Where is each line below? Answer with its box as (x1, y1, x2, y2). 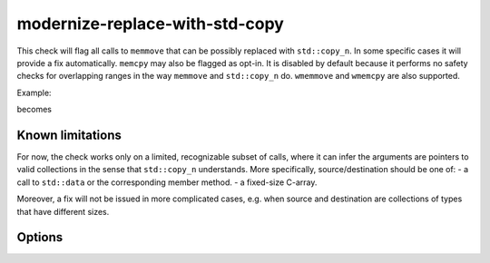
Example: (16, 87, 52, 98)
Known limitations (16, 127, 122, 142)
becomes (16, 104, 52, 115)
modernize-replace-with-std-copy (16, 14, 285, 34)
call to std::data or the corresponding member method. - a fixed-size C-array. (16, 177, 318, 188)
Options (16, 229, 64, 245)
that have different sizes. (16, 206, 110, 217)
